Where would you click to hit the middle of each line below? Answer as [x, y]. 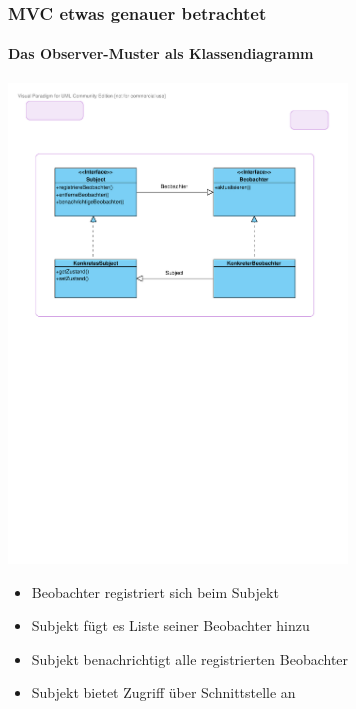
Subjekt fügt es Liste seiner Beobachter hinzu [170, 625]
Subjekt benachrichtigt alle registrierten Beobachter [190, 658]
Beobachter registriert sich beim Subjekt [155, 591]
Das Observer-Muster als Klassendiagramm [161, 53]
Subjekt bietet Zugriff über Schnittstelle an [163, 692]
